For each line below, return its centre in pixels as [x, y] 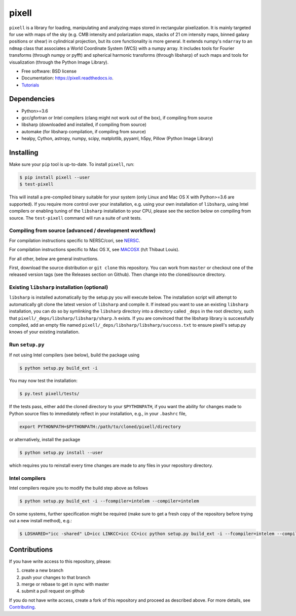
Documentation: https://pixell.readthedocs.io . [67, 78]
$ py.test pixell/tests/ [50, 394]
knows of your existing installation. [44, 332]
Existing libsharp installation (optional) [59, 287]
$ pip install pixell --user [55, 177]
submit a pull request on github [53, 591]
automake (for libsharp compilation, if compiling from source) [84, 131]
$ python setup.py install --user [61, 452]
